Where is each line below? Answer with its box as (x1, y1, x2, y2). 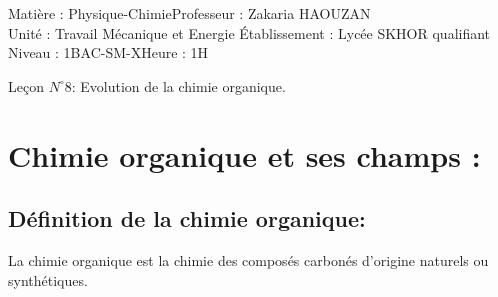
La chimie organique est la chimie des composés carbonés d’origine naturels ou (8, 249, 489, 270)
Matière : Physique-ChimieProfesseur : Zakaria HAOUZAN (8, 3, 371, 23)
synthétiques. (8, 269, 88, 290)
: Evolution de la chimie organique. (71, 75, 286, 96)
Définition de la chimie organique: (8, 203, 366, 234)
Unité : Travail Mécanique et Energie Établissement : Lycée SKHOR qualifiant (8, 22, 491, 43)
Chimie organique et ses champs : (8, 134, 481, 175)
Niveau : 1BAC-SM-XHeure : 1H (8, 42, 209, 63)
